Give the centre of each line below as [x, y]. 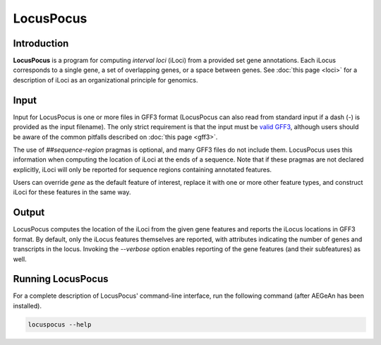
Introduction [41, 43]
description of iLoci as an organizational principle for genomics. [105, 80]
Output [29, 213]
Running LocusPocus [61, 279]
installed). [28, 305]
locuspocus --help [60, 324]
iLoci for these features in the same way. [72, 192]
